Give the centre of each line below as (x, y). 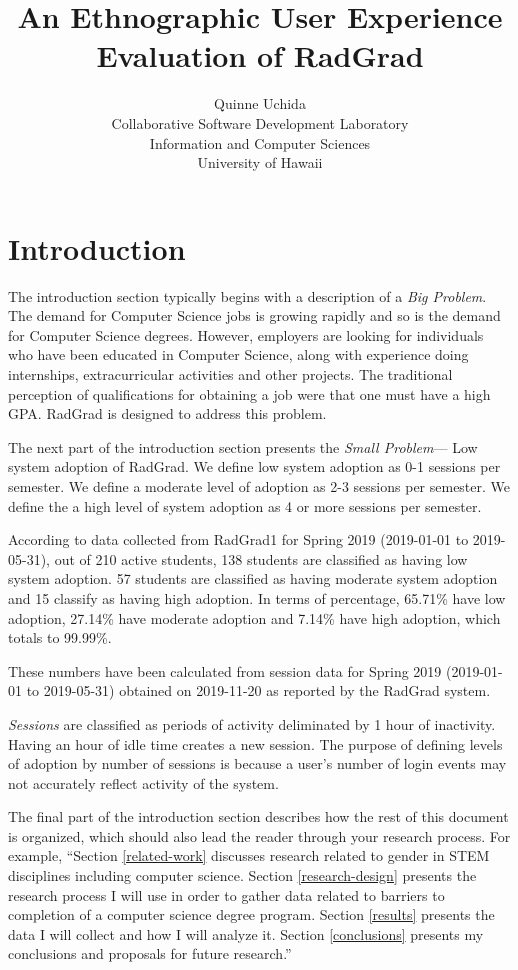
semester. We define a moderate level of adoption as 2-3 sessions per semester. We (259, 485)
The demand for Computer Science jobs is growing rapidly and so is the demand (254, 315)
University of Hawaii (260, 162)
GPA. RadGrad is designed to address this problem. (167, 413)
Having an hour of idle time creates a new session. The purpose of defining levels (255, 743)
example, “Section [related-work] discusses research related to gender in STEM (249, 855)
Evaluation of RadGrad (260, 55)
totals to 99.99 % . (60, 637)
